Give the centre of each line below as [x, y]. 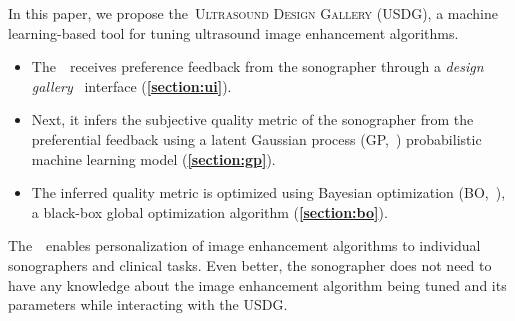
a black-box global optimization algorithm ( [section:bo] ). [209, 211]
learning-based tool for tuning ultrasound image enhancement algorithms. [233, 32]
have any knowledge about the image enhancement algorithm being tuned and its [257, 284]
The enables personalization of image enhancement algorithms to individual [244, 245]
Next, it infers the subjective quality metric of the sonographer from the [252, 119]
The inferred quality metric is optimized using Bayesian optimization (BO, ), [268, 192]
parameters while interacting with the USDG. [148, 304]
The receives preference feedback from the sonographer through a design [257, 66]
